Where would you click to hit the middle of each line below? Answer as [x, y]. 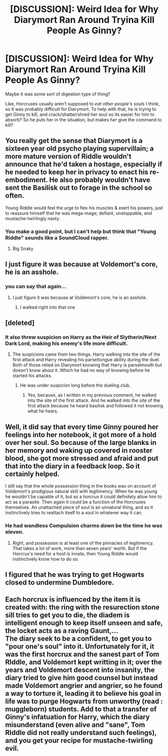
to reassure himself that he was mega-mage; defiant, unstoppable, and [78, 213]
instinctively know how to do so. [46, 559]
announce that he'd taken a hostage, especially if [84, 164]
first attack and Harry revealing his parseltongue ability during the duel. [86, 360]
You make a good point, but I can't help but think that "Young [81, 231]
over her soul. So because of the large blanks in [81, 442]
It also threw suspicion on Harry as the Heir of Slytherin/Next [81, 337]
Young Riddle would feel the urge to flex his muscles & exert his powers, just [84, 208]
